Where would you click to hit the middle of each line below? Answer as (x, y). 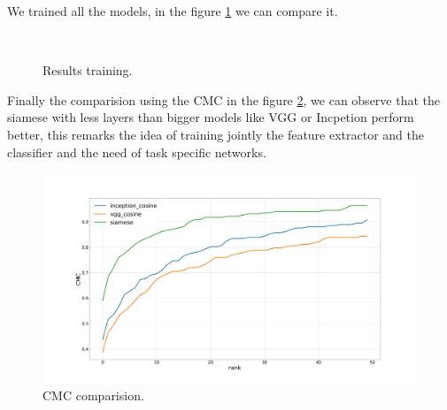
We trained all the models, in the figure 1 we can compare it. (173, 11)
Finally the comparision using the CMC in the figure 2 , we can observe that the (223, 99)
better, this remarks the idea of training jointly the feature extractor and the (216, 134)
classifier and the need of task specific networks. (137, 152)
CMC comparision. (93, 395)
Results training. (88, 70)
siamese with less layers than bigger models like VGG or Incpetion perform (211, 117)
